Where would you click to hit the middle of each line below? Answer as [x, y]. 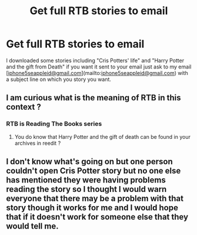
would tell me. [32, 226]
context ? [24, 107]
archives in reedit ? [38, 143]
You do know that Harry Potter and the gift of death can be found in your [103, 136]
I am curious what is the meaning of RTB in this [94, 98]
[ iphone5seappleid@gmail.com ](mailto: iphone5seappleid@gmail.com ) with [97, 73]
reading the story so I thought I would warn [86, 189]
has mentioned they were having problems [86, 180]
